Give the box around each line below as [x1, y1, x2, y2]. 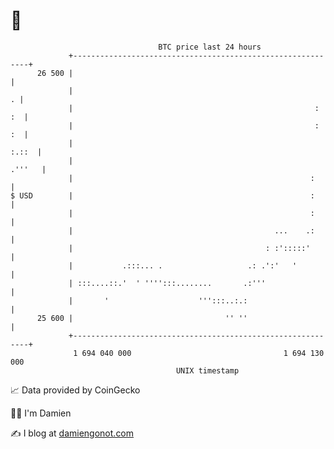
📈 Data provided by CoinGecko [10, 384, 141, 396]
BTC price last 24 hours [158, 42, 262, 52]
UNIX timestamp [175, 365, 240, 376]
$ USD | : [10, 190, 315, 201]
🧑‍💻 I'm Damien [10, 407, 72, 419]
